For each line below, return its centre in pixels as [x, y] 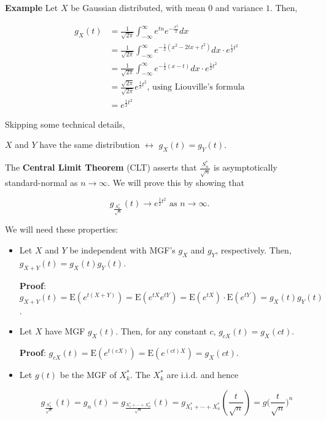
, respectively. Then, [254, 249]
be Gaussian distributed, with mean [138, 7]
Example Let [32, 7]
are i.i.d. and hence [203, 375]
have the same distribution [90, 145]
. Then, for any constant [161, 331]
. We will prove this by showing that [176, 183]
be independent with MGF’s [122, 249]
